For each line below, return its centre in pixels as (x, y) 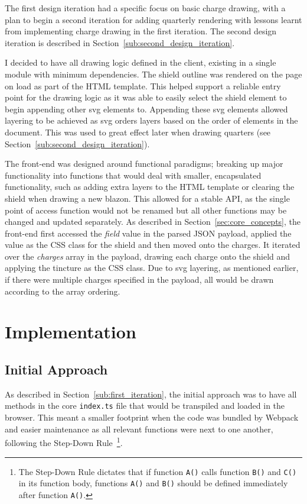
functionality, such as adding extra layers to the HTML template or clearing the (150, 187)
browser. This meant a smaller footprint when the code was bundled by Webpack (152, 417)
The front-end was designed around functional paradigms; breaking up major (144, 164)
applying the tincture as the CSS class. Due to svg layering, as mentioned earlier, (152, 268)
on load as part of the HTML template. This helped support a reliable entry (143, 85)
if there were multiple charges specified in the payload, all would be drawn (139, 280)
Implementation (71, 332)
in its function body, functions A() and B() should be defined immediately (153, 483)
